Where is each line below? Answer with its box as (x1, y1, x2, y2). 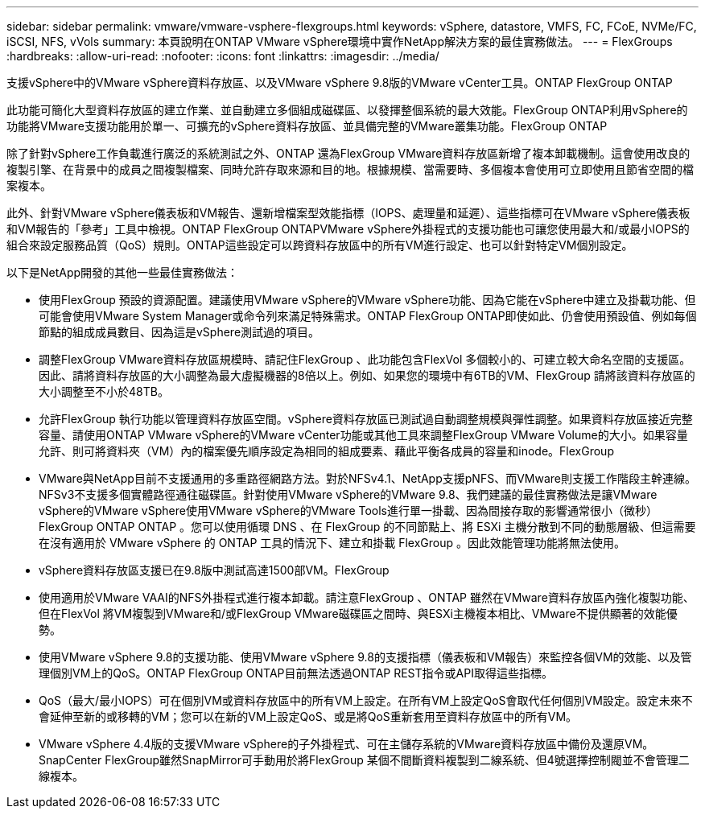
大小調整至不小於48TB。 (39, 385, 169, 398)
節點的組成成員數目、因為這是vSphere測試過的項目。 (39, 325, 320, 339)
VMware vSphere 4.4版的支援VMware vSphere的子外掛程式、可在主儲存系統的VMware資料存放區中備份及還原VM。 (39, 737, 654, 751)
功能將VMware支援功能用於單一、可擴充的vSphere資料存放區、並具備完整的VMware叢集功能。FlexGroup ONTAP (6, 119, 608, 133)
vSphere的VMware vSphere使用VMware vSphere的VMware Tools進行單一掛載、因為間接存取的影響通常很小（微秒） (39, 504, 658, 517)
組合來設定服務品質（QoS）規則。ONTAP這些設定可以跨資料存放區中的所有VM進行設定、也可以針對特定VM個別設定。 (6, 238, 633, 252)
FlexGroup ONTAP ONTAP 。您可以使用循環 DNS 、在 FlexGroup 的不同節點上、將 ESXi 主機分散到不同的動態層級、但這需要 (39, 520, 696, 533)
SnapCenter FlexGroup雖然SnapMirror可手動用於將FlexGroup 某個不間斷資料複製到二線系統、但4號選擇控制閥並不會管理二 (39, 753, 690, 767)
